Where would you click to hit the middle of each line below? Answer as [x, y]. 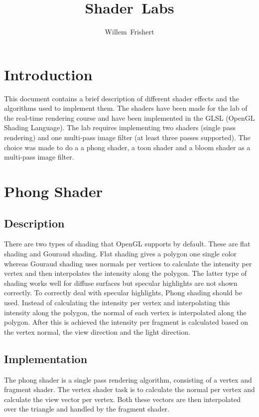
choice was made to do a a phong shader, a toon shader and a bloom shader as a [127, 147]
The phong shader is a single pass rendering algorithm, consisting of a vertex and [128, 379]
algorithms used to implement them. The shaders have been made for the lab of [126, 108]
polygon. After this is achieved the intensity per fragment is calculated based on [126, 322]
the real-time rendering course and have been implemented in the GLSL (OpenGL [129, 117]
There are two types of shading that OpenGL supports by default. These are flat [127, 244]
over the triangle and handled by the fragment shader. [87, 409]
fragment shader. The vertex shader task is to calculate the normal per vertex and [129, 389]
